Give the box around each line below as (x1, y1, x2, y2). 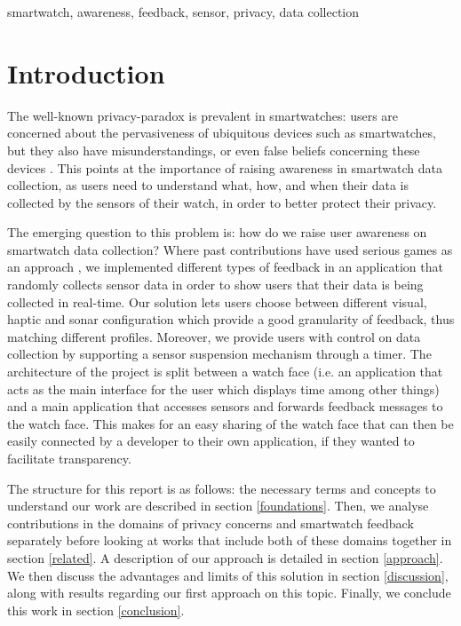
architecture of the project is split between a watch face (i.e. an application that (7, 362, 443, 381)
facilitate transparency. (7, 449, 131, 467)
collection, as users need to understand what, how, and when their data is (7, 176, 409, 194)
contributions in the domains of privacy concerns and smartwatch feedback (7, 513, 414, 532)
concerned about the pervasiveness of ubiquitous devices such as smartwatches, (7, 123, 436, 142)
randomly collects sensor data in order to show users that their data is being (7, 275, 424, 294)
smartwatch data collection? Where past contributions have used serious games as (7, 240, 453, 258)
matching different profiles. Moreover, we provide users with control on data (7, 327, 421, 345)
